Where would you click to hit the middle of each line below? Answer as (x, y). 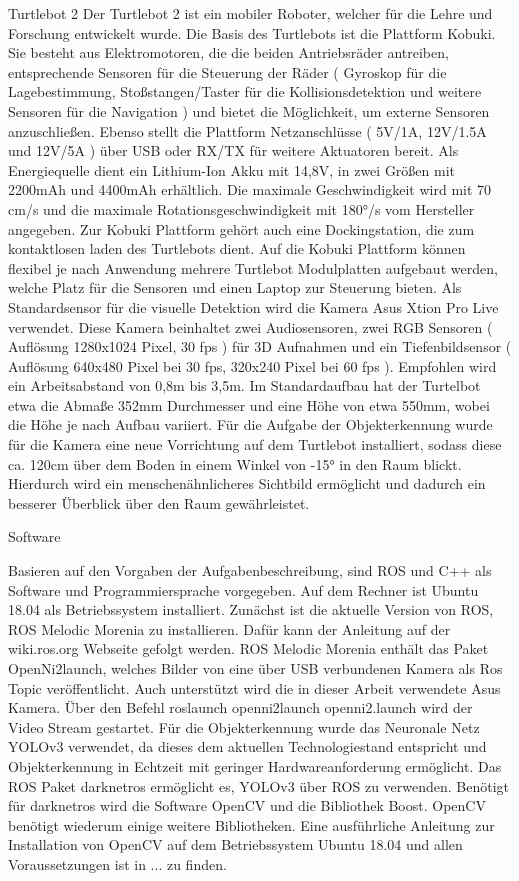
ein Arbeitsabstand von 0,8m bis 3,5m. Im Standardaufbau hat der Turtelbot (244, 385)
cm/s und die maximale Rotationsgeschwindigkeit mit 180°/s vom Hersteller (241, 208)
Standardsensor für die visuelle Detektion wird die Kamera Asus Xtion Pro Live (253, 306)
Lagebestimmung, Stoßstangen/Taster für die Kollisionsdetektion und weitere (245, 91)
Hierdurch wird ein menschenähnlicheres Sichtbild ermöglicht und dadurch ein (247, 483)
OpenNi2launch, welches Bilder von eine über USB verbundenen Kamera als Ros (255, 668)
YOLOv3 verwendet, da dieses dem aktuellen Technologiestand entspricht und (247, 746)
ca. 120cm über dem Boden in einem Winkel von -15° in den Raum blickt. (235, 463)
